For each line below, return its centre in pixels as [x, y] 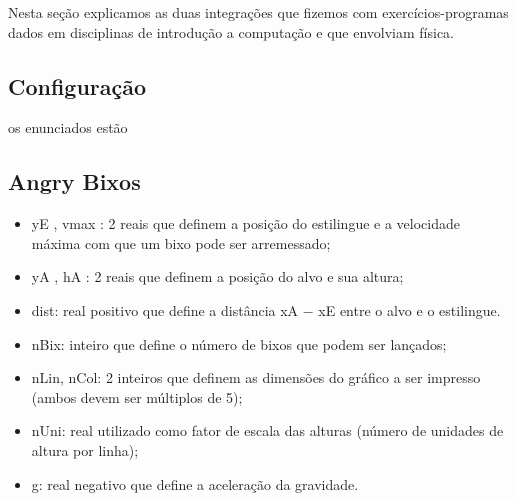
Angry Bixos [74, 181]
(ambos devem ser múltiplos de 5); [137, 396]
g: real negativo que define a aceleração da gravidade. [195, 483]
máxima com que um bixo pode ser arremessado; [181, 242]
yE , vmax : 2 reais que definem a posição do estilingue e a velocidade [245, 223]
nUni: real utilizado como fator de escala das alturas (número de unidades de [267, 430]
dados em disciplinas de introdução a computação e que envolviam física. [231, 31]
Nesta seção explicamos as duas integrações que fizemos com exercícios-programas [258, 12]
